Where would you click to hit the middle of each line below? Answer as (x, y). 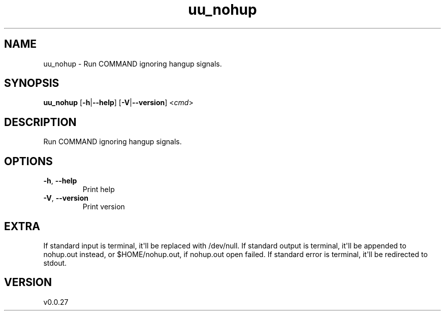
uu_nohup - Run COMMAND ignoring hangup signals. (133, 64)
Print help (99, 190)
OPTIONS (28, 161)
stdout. (55, 263)
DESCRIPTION (40, 122)
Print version (104, 207)
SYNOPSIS (32, 83)
